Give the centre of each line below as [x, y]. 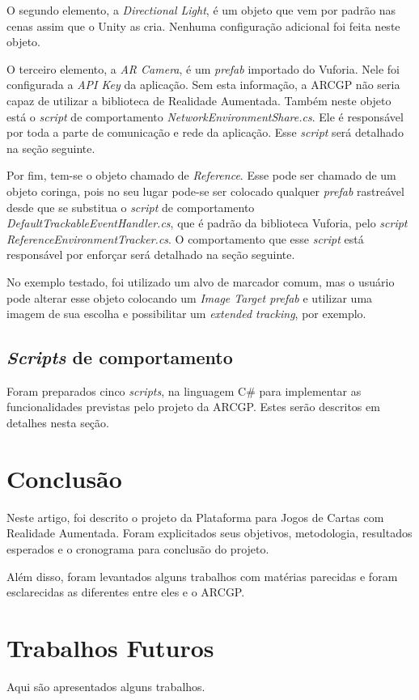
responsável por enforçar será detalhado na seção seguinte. [151, 255]
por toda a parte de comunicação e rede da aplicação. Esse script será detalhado [205, 132]
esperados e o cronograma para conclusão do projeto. [138, 548]
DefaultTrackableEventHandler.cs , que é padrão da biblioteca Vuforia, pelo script [207, 223]
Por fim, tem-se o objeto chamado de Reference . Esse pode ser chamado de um [201, 175]
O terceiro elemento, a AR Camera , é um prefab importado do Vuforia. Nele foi [203, 68]
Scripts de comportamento [120, 357]
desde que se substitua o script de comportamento [131, 207]
